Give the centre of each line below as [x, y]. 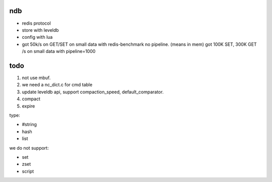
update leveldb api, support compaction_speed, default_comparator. [93, 92]
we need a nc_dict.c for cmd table [57, 85]
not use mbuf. [36, 78]
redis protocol [37, 23]
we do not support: [29, 148]
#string [29, 125]
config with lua [37, 37]
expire [28, 106]
